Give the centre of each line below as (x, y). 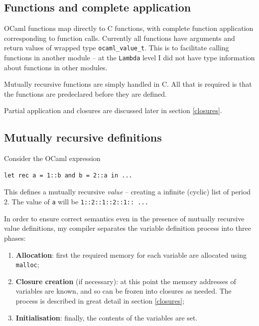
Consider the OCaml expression (52, 158)
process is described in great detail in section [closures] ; (100, 300)
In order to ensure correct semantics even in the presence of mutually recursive (124, 218)
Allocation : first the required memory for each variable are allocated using (131, 254)
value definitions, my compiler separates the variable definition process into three (128, 228)
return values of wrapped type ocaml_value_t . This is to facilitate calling (117, 48)
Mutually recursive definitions (83, 137)
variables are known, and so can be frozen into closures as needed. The (124, 291)
